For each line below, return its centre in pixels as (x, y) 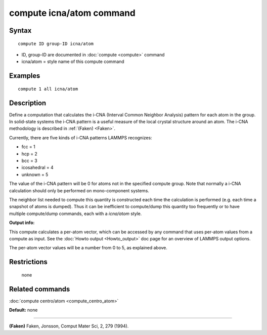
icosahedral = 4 (38, 167)
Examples (25, 76)
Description (28, 103)
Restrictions (28, 262)
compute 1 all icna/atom (48, 89)
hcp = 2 (29, 154)
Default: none (23, 310)
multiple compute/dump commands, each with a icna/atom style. (75, 214)
